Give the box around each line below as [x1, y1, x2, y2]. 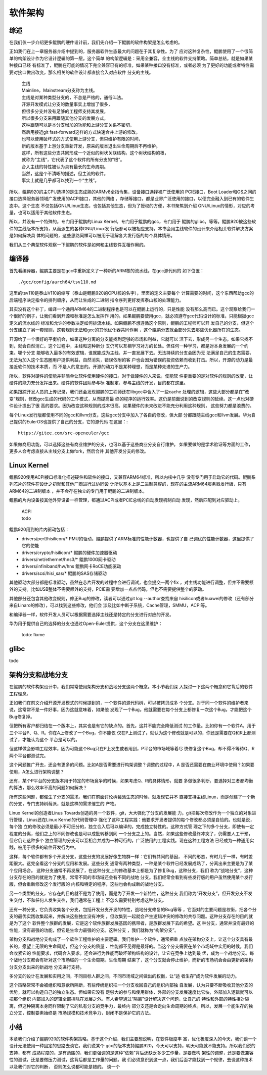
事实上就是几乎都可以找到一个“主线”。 [21, 177, 99, 183]
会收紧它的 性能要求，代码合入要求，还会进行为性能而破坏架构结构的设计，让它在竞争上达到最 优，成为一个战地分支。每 [9, 950, 254, 956]
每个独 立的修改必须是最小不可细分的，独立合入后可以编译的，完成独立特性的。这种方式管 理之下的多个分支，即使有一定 [9, 823, 254, 829]
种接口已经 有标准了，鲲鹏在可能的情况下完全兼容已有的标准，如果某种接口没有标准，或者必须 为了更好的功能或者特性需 [9, 62, 254, 68]
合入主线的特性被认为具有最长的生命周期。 [21, 163, 108, 169]
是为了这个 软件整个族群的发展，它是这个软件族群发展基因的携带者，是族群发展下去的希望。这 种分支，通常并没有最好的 [9, 920, 254, 926]
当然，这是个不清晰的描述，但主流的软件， [21, 171, 108, 177]
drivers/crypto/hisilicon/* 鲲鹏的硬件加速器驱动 [21, 550, 117, 556]
